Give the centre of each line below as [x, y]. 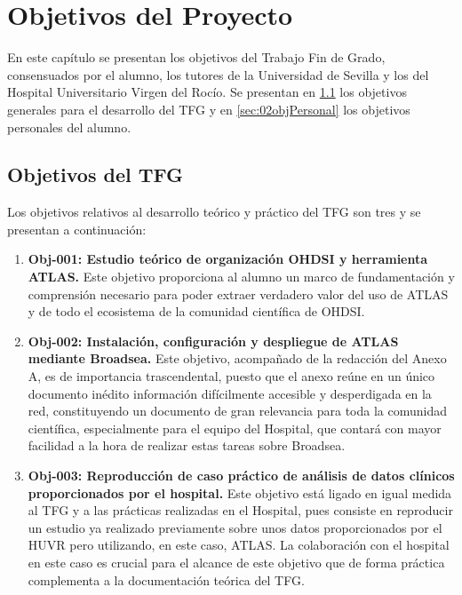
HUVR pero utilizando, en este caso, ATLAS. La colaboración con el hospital [239, 545]
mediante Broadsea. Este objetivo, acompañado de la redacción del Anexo [237, 358]
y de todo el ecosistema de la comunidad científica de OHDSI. [196, 311]
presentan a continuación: [77, 229]
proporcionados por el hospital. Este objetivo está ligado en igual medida [240, 492]
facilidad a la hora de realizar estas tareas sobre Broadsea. [187, 445]
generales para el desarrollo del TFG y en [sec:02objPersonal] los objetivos [209, 109]
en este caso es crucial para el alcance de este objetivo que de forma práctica [236, 562]
